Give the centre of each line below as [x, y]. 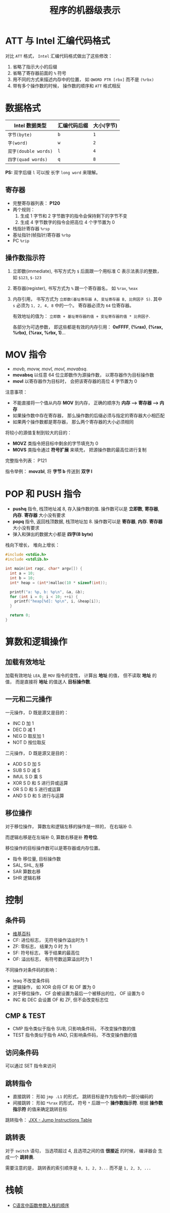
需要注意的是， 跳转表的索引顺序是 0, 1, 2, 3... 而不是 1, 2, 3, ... [78, 1168]
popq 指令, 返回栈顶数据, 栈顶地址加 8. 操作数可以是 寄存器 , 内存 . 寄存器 [88, 521]
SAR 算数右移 [27, 871]
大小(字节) [105, 125]
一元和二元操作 [29, 699]
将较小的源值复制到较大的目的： [38, 433]
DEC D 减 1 [24, 730]
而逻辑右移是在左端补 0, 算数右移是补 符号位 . [52, 837]
